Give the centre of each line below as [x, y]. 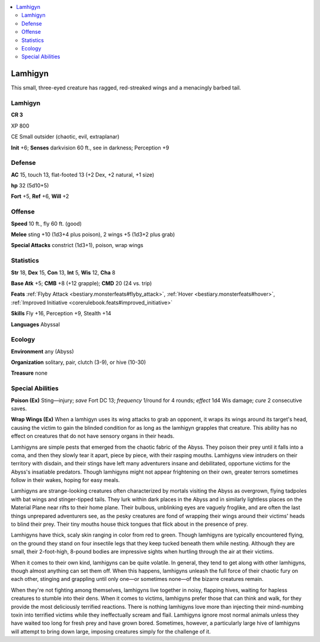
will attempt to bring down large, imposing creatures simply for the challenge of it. [111, 631]
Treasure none [29, 373]
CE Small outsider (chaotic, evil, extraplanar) [65, 137]
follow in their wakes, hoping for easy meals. [65, 480]
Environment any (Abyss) [42, 351]
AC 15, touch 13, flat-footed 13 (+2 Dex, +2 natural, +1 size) [83, 174]
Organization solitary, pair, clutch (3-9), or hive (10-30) [79, 362]
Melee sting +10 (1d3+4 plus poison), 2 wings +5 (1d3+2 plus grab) [93, 235]
